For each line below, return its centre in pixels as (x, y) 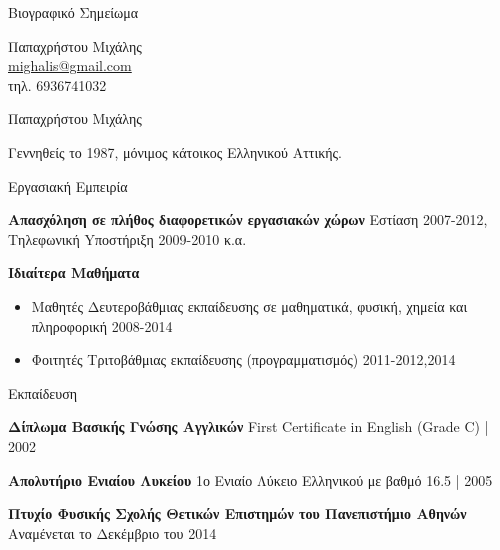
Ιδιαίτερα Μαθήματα (74, 272)
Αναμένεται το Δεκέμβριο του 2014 (112, 532)
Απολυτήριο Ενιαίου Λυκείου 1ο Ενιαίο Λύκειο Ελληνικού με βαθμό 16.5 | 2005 (250, 479)
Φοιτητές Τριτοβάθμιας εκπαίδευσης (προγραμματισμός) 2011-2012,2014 (243, 359)
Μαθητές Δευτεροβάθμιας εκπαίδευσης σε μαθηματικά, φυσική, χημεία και (249, 305)
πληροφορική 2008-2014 (102, 325)
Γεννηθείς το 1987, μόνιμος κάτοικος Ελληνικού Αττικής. (175, 151)
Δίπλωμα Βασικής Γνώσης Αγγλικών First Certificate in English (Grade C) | (248, 426)
